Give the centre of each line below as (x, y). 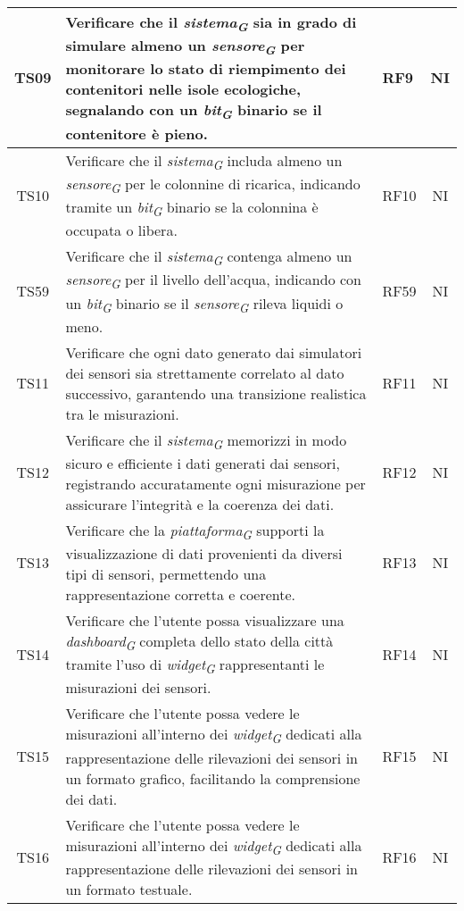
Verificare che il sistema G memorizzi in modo (206, 441)
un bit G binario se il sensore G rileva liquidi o (204, 304)
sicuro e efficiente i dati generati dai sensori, (203, 463)
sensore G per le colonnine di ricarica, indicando (213, 184)
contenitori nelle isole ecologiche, (183, 89)
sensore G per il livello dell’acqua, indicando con (213, 281)
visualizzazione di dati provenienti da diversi (204, 554)
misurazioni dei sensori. (138, 688)
